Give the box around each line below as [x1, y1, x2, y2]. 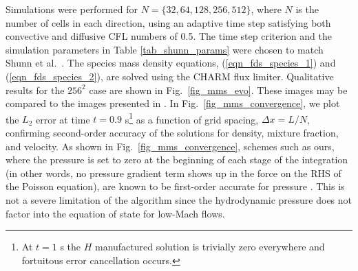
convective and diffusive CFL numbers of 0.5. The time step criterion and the [6, 29, 332, 43]
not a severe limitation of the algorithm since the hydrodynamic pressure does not [6, 192, 352, 207]
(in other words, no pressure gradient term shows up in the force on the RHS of [6, 165, 341, 180]
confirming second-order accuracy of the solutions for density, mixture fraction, [6, 126, 339, 139]
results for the [6, 82, 65, 97]
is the [295, 2, 319, 16]
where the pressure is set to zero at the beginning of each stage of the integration [6, 152, 348, 167]
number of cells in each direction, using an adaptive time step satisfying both [6, 15, 331, 30]
